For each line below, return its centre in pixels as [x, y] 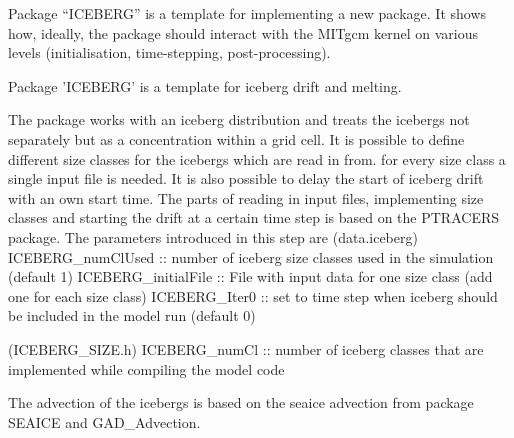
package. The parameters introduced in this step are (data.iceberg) [213, 236]
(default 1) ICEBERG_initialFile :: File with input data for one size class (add [250, 276]
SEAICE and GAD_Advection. [104, 421]
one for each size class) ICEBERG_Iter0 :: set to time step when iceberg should [253, 295]
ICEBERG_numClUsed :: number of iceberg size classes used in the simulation [251, 256]
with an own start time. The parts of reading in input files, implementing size [246, 197]
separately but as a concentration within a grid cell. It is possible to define [236, 138]
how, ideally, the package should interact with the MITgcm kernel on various [243, 32]
